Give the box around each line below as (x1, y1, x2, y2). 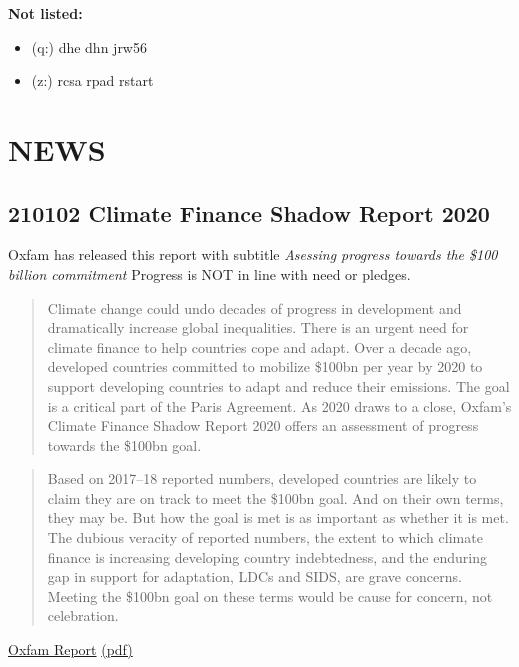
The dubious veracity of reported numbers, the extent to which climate (47, 527, 483, 548)
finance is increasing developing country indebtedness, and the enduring (47, 546, 487, 567)
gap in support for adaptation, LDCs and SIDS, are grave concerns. (47, 566, 462, 587)
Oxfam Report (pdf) (8, 639, 133, 660)
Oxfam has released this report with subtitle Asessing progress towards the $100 (8, 244, 498, 265)
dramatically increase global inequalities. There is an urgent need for (47, 317, 469, 338)
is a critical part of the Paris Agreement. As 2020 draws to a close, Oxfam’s (47, 395, 512, 416)
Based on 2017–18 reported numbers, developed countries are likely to (47, 468, 477, 489)
